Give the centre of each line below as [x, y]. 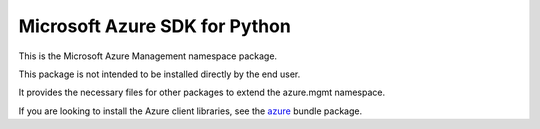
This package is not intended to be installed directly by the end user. [159, 74]
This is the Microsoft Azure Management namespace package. [148, 56]
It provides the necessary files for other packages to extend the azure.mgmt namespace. [201, 92]
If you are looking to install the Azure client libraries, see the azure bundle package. [190, 111]
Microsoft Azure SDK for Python [155, 26]
